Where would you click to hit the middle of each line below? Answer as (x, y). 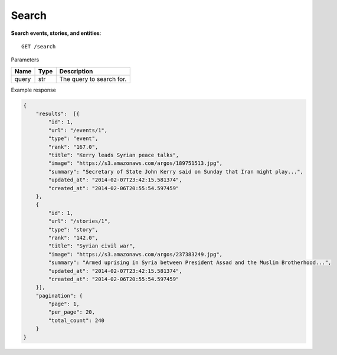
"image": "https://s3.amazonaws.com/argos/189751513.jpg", (135, 163)
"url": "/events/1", (78, 130)
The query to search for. (93, 79)
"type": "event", (73, 139)
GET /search (39, 46)
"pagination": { (59, 296)
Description (76, 71)
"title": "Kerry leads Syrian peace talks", (114, 155)
